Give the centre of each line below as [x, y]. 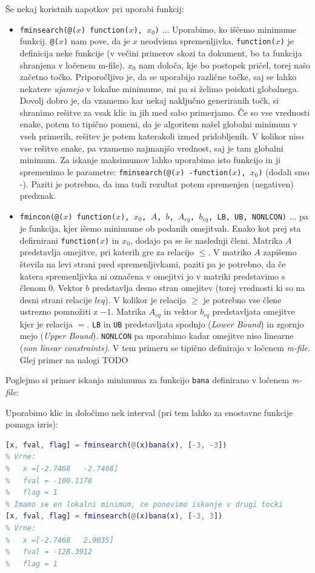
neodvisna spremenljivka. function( [208, 41]
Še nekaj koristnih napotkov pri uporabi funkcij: [95, 8]
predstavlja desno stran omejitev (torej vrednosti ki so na [199, 288]
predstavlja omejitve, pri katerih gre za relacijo [107, 252]
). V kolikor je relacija [146, 299]
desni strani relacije [56, 299]
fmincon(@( [41, 217]
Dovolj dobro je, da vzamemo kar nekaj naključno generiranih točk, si [149, 100]
